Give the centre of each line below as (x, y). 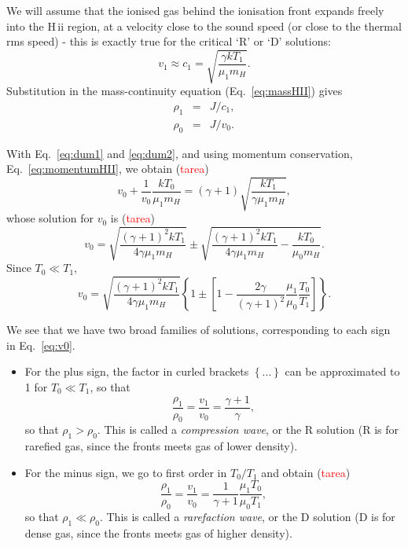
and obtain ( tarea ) (306, 472)
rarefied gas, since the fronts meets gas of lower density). (161, 446)
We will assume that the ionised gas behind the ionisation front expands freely (195, 10)
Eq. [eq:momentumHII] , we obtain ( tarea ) (108, 169)
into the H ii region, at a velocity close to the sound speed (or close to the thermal (204, 26)
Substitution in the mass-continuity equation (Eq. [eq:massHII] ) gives (175, 91)
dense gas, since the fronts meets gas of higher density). (158, 532)
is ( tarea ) (132, 218)
